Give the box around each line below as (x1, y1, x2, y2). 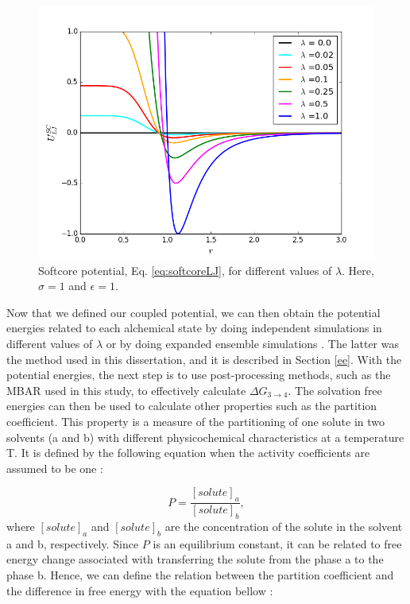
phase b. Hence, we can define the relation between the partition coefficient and (6, 566, 394, 583)
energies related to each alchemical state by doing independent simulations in (6, 319, 382, 336)
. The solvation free (288, 381, 382, 398)
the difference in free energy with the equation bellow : (6, 582, 273, 598)
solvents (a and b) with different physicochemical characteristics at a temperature (6, 428, 404, 445)
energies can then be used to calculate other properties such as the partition (6, 397, 377, 414)
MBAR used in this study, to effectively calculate (6, 381, 246, 398)
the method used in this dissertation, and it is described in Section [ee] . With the (6, 350, 402, 367)
